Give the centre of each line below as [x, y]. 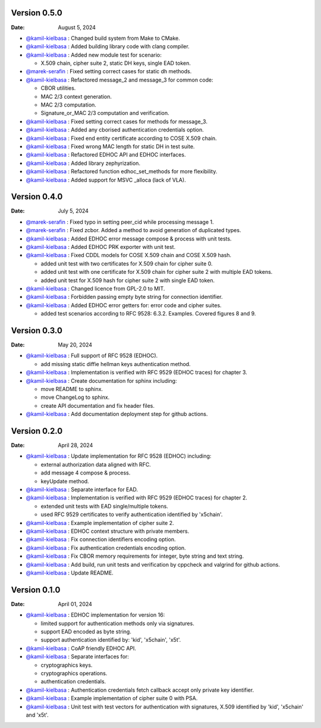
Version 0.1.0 [36, 590]
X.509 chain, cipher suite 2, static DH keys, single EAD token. [116, 63]
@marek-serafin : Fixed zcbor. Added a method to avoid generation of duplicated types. [133, 230]
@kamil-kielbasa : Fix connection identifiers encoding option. [101, 539]
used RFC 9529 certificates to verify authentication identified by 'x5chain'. [132, 514]
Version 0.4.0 [37, 197]
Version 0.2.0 [37, 431]
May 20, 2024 [75, 345]
